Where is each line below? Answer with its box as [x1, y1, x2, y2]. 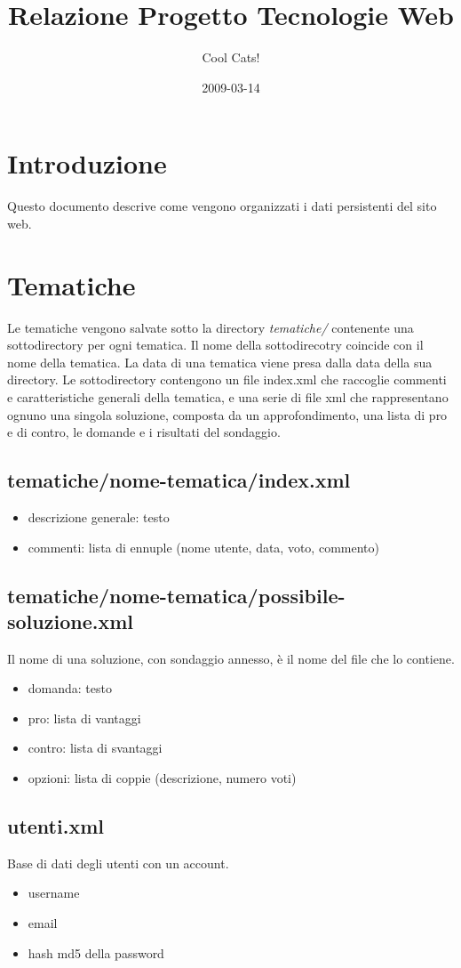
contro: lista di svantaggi [28, 738, 163, 757]
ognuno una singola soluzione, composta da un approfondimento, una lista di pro [7, 405, 448, 423]
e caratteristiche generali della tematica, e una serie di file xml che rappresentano [7, 387, 449, 406]
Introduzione [7, 145, 167, 181]
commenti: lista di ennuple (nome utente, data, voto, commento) [28, 537, 379, 556]
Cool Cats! [202, 48, 260, 67]
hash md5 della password [28, 943, 164, 962]
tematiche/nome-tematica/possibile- [7, 581, 346, 609]
